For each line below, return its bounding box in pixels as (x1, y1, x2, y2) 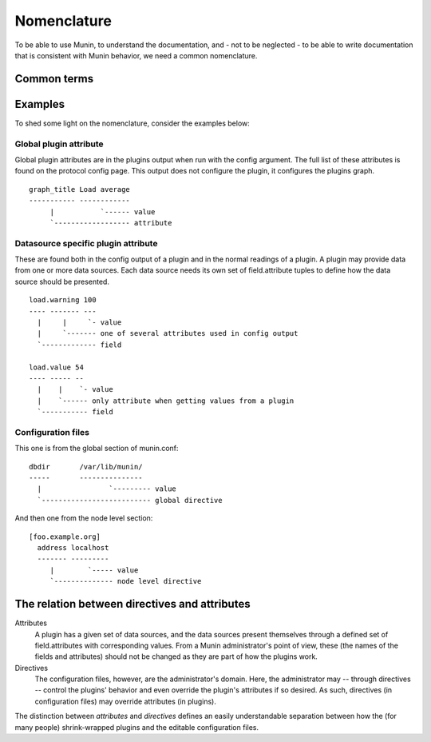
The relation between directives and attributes (14, 597, 251, 611)
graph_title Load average (29, 185, 131, 193)
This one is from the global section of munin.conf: (14, 444, 179, 453)
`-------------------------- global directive (37, 496, 223, 505)
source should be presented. (14, 277, 109, 286)
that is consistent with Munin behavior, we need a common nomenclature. (14, 50, 258, 60)
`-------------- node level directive (49, 576, 202, 586)
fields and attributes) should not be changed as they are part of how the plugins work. (34, 652, 318, 661)
